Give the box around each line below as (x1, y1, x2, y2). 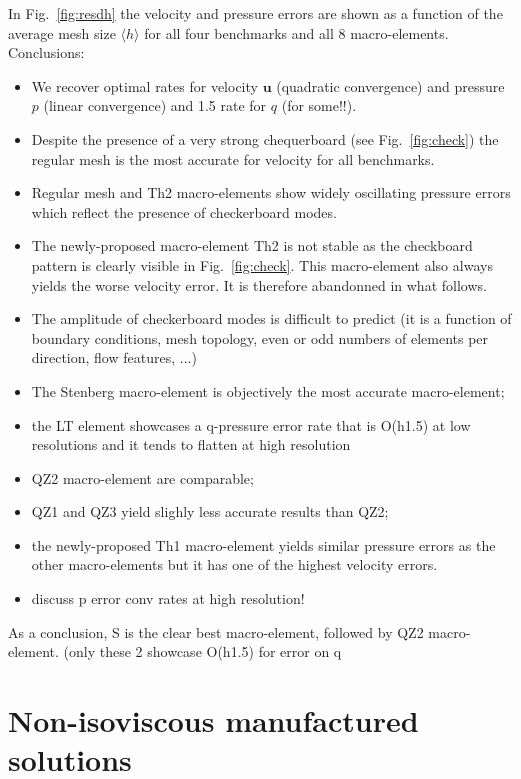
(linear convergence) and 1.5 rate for (43, 95, 267, 116)
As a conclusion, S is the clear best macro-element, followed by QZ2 (8, 621, 424, 642)
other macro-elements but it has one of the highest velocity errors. (31, 554, 438, 575)
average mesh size (8, 22, 116, 43)
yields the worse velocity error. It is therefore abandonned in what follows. (31, 274, 487, 295)
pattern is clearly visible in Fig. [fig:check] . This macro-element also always (31, 254, 493, 275)
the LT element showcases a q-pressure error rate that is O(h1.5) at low (31, 414, 471, 435)
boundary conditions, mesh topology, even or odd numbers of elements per (31, 327, 489, 348)
